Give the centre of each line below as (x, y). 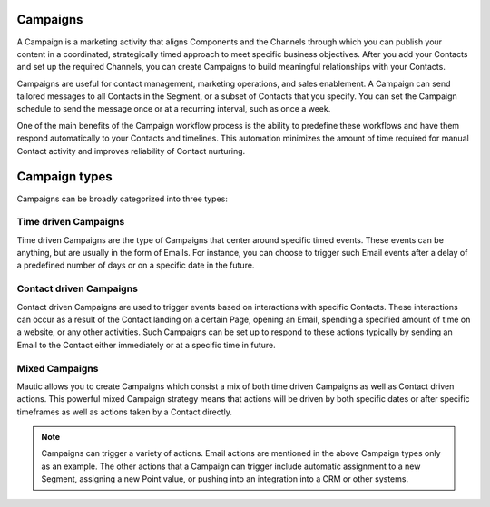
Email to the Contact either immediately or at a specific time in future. (146, 345)
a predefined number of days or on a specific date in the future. (136, 265)
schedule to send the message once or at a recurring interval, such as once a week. (174, 109)
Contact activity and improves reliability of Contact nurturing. (131, 151)
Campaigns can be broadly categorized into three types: (122, 199)
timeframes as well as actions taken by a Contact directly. (125, 412)
